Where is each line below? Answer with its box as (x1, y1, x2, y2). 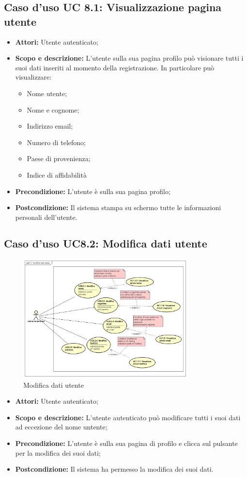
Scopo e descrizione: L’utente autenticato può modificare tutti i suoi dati (15, 412, 241, 422)
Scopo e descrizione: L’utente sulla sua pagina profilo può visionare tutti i (15, 53, 244, 63)
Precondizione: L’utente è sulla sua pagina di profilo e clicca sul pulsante (15, 438, 238, 448)
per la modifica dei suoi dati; (15, 447, 101, 458)
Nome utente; (27, 88, 67, 98)
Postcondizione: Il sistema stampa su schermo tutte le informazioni (15, 202, 221, 213)
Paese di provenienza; (27, 153, 91, 164)
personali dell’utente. (15, 212, 77, 222)
